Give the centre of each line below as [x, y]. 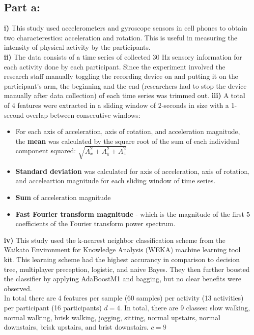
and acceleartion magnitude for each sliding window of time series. [115, 181]
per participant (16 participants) [53, 307]
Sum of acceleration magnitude [63, 197]
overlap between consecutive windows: [83, 115]
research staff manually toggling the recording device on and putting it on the [121, 76]
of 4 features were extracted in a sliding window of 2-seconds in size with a [116, 105]
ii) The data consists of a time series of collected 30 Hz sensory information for [123, 56]
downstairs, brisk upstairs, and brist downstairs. [76, 327]
